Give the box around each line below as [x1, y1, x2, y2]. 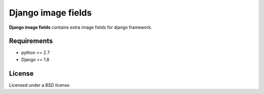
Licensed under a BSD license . [9, 82, 71, 88]
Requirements [9, 37, 53, 45]
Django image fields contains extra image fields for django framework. [9, 24, 153, 30]
